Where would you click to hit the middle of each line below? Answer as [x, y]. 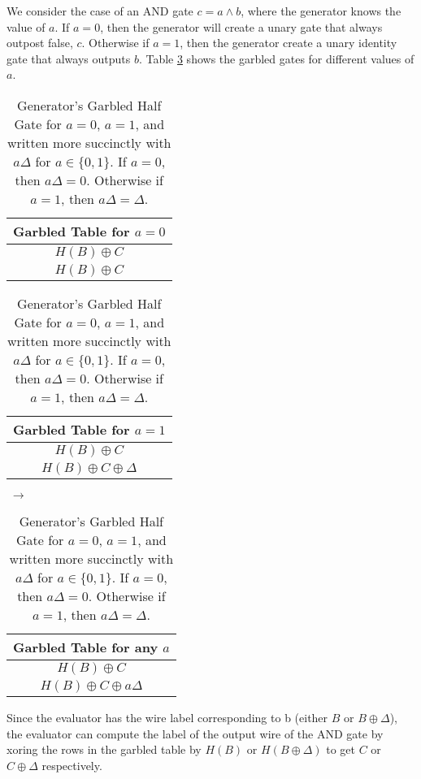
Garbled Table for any [86, 647]
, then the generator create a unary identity [289, 43]
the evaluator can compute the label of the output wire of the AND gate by [195, 733]
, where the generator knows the [321, 11]
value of [26, 26]
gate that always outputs [69, 58]
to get [341, 749]
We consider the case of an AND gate [100, 11]
